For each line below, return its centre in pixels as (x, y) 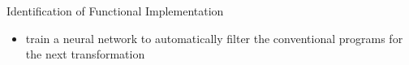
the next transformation (85, 54)
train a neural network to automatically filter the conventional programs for (214, 38)
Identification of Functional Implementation (115, 11)
